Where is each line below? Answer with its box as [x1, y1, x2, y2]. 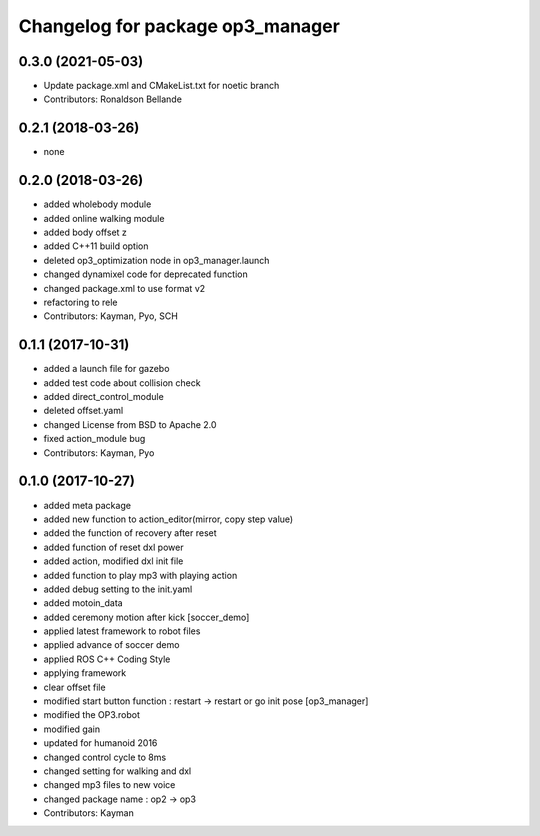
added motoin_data [43, 597, 124, 609]
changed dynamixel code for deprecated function [43, 268, 249, 280]
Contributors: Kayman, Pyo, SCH [43, 310, 179, 322]
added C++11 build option [43, 240, 149, 252]
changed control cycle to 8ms [43, 751, 167, 763]
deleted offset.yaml [43, 405, 124, 417]
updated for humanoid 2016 [43, 737, 158, 749]
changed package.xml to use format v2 [43, 282, 206, 294]
